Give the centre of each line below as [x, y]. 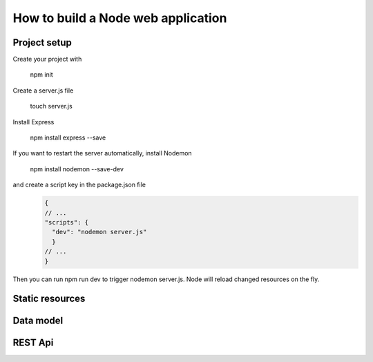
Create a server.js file [43, 90]
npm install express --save [68, 137]
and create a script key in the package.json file [79, 185]
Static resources [49, 299]
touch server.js [51, 106]
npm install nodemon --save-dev [77, 169]
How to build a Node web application [120, 18]
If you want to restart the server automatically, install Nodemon [103, 153]
